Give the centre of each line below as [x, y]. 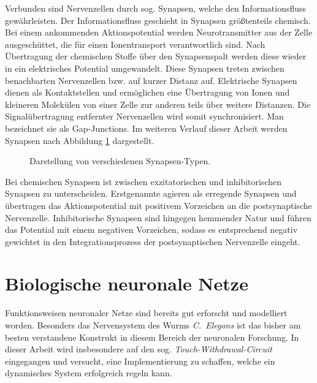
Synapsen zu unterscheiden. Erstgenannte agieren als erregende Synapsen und [151, 193]
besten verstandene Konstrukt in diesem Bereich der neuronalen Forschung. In [152, 337]
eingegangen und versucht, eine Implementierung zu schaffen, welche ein [140, 361]
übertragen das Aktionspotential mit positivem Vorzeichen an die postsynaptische [158, 205]
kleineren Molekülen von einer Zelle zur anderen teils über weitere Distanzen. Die [158, 104]
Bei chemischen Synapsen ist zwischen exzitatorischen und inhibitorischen [143, 181]
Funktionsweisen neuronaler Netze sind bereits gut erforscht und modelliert [146, 313]
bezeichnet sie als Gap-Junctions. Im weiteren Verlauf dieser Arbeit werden [146, 128]
